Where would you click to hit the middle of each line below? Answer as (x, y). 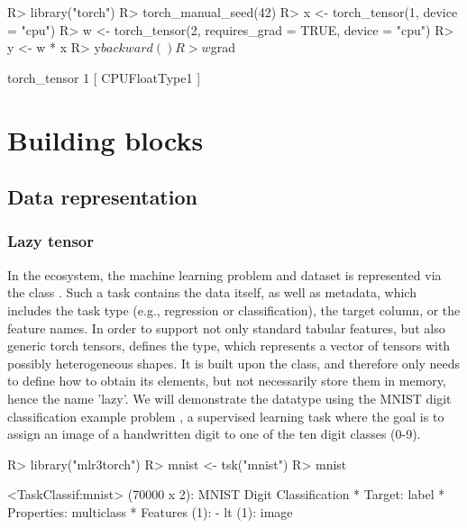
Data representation (102, 197)
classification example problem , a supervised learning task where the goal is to (226, 416)
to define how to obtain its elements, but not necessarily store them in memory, (227, 381)
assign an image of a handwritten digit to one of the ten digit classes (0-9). (214, 434)
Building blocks (105, 139)
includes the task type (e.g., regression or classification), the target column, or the (234, 310)
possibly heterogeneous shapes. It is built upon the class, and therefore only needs (234, 363)
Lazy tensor (50, 241)
